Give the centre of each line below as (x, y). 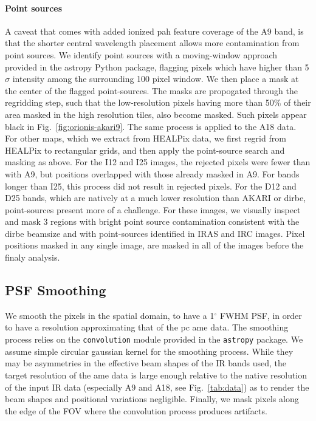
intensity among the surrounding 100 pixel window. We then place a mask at (156, 79)
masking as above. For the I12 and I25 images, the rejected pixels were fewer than (158, 162)
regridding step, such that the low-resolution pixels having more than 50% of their (158, 102)
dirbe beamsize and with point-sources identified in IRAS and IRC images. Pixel (155, 233)
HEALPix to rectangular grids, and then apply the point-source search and (145, 150)
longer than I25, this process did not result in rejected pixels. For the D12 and (151, 186)
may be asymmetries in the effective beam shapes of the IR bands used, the (146, 363)
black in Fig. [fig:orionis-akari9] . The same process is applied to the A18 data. (151, 126)
